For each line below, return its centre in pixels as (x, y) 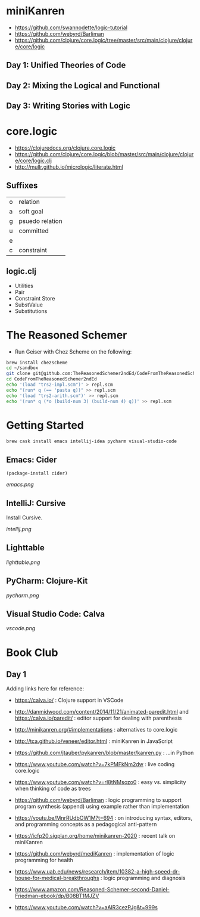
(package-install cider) (37, 473)
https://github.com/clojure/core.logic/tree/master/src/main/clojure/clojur (104, 40)
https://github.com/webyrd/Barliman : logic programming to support (98, 800)
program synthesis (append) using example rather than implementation (102, 807)
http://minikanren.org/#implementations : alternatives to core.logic (96, 730)
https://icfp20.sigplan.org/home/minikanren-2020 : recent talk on (95, 836)
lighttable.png (23, 562)
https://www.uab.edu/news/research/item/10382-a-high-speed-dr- (97, 872)
